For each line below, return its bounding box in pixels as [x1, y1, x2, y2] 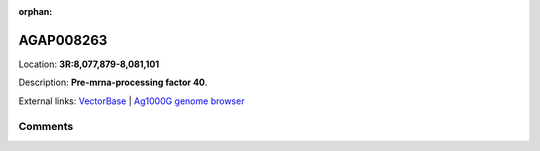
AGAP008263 [18, 31, 108, 49]
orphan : [18, 6, 53, 17]
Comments [18, 120, 74, 134]
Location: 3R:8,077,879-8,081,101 [18, 58, 160, 70]
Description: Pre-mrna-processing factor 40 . [18, 76, 208, 89]
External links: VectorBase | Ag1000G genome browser [18, 95, 245, 107]
